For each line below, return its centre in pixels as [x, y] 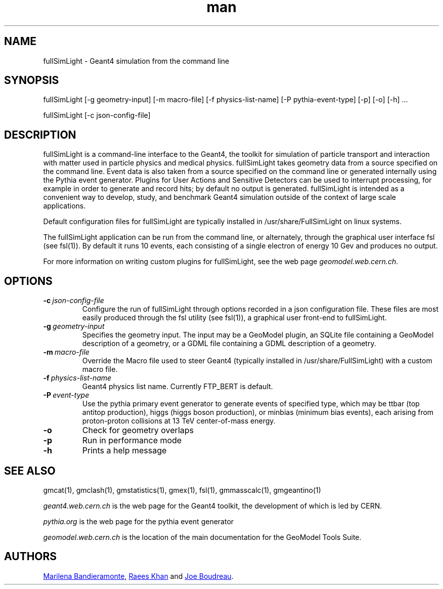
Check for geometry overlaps [138, 430]
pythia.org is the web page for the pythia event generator [139, 521]
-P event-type [66, 395]
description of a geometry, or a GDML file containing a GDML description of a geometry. [229, 344]
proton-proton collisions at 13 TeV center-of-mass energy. [179, 421]
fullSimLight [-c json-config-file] [97, 115]
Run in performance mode [132, 440]
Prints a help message [124, 451]
